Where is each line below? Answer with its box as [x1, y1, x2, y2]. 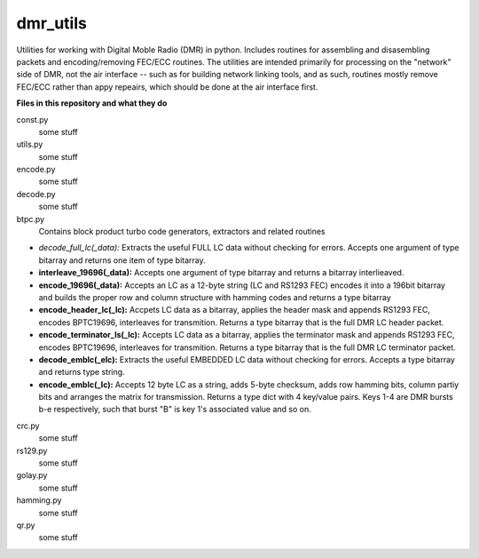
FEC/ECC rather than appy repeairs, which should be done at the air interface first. [16, 81, 318, 92]
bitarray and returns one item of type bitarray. [38, 254, 206, 266]
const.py [16, 114, 49, 124]
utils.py [16, 139, 43, 150]
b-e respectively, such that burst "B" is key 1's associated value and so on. [38, 404, 312, 415]
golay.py [16, 470, 48, 481]
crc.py [16, 420, 40, 431]
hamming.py [16, 495, 62, 506]
